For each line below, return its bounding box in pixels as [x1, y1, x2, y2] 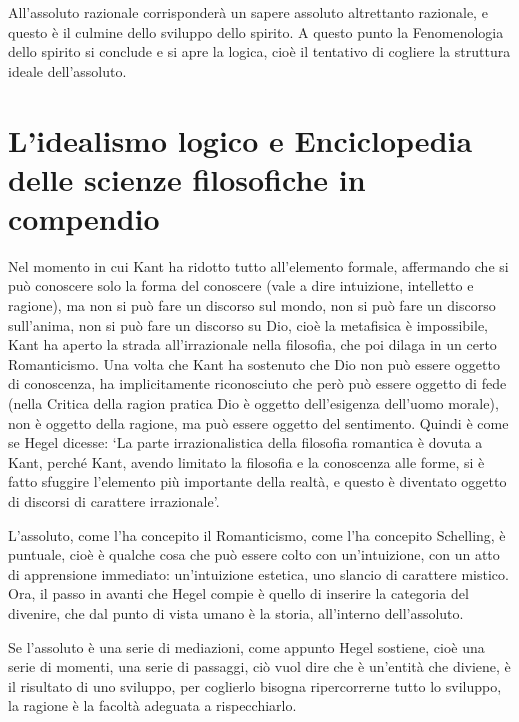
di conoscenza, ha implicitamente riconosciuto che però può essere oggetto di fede [8, 373, 507, 394]
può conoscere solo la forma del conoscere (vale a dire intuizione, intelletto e [8, 275, 474, 296]
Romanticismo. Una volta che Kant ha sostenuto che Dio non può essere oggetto [8, 353, 500, 374]
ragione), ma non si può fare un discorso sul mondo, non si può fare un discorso [8, 295, 496, 316]
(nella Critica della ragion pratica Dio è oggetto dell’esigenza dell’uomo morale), [8, 393, 499, 414]
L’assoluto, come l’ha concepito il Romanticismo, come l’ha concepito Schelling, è [8, 524, 506, 545]
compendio [8, 197, 160, 238]
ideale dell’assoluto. [8, 60, 127, 81]
